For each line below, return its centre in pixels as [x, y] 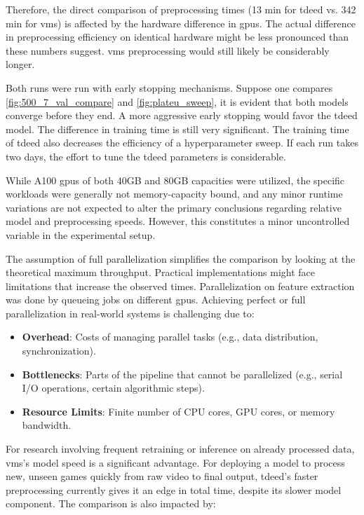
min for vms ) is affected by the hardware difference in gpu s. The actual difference [181, 23]
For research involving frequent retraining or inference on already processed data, [180, 449]
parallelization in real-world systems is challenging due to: [130, 313]
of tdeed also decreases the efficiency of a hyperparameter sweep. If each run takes [182, 143]
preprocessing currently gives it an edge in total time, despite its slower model [174, 489]
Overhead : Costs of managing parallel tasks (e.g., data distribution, [170, 337]
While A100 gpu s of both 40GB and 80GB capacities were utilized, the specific [175, 180]
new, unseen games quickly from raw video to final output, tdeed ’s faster [162, 476]
